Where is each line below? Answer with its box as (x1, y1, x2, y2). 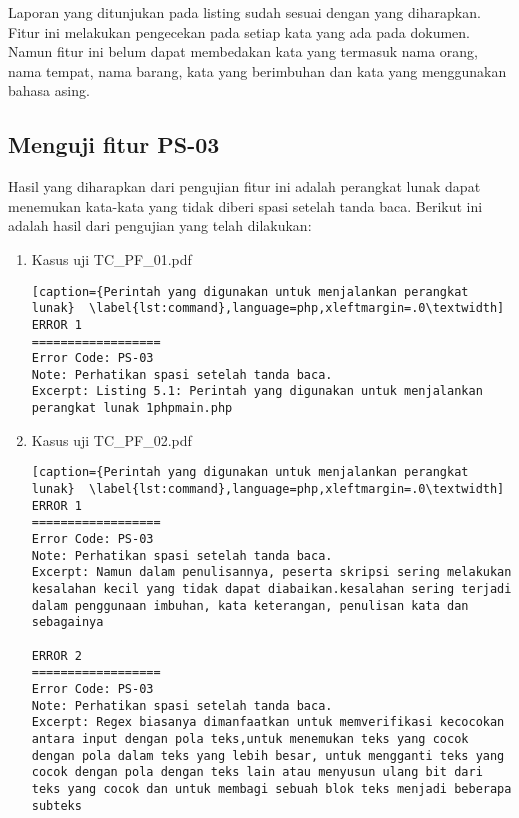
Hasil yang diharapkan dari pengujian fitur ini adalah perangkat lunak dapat (8, 176, 481, 197)
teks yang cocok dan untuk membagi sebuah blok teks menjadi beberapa (31, 781, 512, 796)
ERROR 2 (31, 648, 82, 663)
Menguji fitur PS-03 (8, 129, 220, 160)
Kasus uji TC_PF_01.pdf (31, 248, 192, 269)
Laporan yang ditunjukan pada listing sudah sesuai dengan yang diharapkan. (8, 2, 481, 22)
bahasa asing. (8, 80, 90, 101)
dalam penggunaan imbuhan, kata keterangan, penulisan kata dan (31, 598, 469, 613)
